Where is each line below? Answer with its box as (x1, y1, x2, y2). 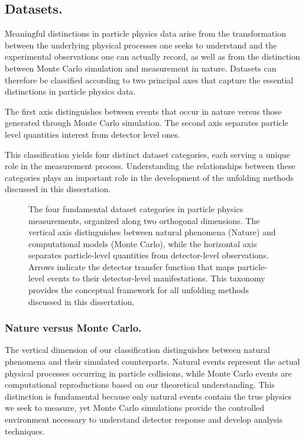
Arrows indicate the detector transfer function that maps (28, 260, 235, 273)
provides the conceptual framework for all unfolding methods (28, 284, 249, 296)
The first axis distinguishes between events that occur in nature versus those (5, 105, 282, 117)
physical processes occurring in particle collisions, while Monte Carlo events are (5, 367, 292, 379)
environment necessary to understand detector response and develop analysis (5, 413, 283, 426)
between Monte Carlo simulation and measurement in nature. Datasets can (5, 61, 277, 74)
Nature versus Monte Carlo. (5, 320, 142, 335)
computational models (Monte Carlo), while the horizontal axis (28, 237, 257, 249)
